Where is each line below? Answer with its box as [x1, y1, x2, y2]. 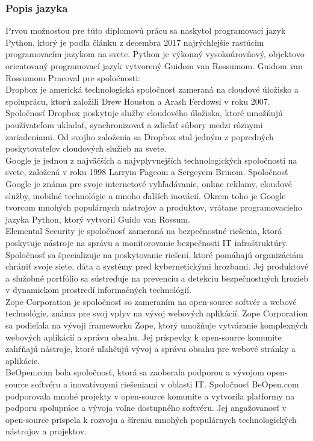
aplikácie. [5, 354, 40, 366]
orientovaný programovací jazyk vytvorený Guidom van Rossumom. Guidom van [5, 60, 303, 72]
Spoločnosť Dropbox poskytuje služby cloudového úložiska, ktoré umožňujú [5, 106, 283, 119]
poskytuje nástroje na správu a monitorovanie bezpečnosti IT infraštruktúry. [5, 236, 288, 248]
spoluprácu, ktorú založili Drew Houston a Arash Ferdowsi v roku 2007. [5, 94, 270, 107]
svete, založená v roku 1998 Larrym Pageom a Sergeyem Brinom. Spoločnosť [5, 165, 288, 178]
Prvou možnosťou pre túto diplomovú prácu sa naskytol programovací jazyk [5, 24, 286, 37]
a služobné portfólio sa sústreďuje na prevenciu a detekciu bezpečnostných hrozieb [5, 271, 308, 284]
